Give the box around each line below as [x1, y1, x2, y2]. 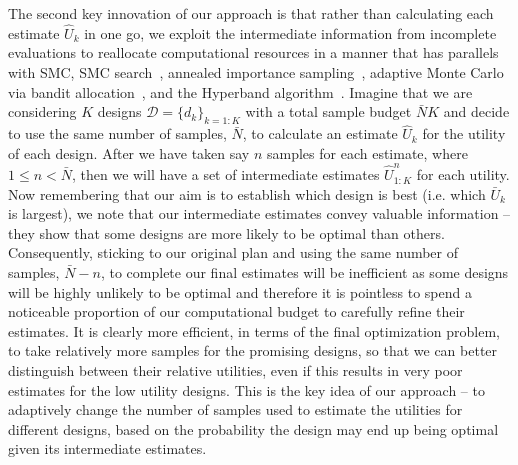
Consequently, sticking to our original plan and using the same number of [8, 242, 459, 263]
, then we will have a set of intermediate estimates [71, 164, 380, 185]
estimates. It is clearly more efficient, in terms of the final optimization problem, [8, 320, 500, 341]
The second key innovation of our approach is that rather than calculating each [8, 3, 494, 23]
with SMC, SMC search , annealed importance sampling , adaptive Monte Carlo [8, 62, 504, 82]
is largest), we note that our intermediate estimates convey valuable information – [8, 203, 511, 224]
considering [8, 101, 77, 122]
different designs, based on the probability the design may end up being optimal [8, 418, 499, 439]
